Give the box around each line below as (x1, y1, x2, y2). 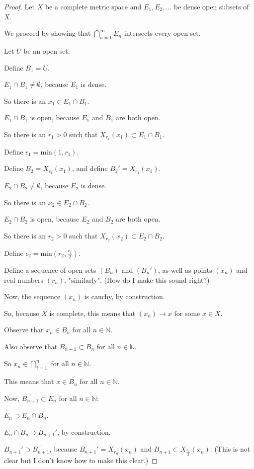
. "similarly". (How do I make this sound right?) (64, 274, 210, 285)
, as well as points (158, 264, 212, 275)
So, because (4, 308, 39, 318)
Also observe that (4, 341, 58, 351)
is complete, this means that (49, 308, 136, 318)
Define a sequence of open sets (4, 264, 96, 275)
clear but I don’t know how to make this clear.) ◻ (4, 455, 158, 465)
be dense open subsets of (173, 1, 249, 11)
